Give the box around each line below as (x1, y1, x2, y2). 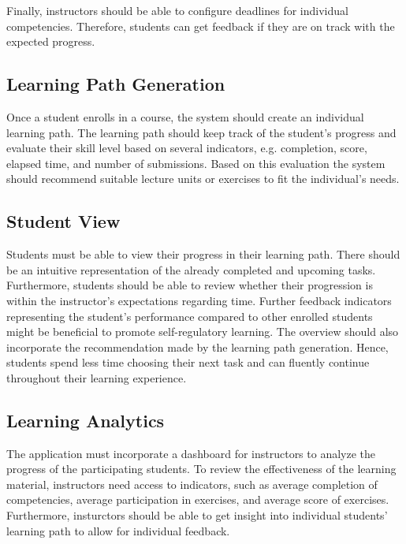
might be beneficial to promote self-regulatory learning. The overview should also (6, 323, 399, 340)
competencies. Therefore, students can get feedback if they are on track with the (6, 17, 395, 34)
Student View (6, 209, 121, 233)
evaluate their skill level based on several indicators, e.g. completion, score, (6, 140, 367, 156)
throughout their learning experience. (6, 369, 187, 386)
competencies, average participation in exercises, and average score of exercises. (6, 491, 389, 508)
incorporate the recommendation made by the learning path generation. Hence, (6, 338, 389, 355)
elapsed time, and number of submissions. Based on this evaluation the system (6, 155, 386, 171)
